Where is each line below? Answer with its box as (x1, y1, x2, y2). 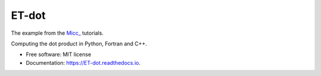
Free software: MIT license (26, 51, 92, 58)
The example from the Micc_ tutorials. (11, 29, 104, 37)
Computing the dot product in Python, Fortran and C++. (11, 40, 147, 47)
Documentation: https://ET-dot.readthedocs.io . (26, 59, 141, 66)
